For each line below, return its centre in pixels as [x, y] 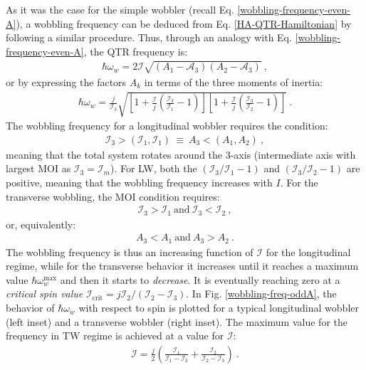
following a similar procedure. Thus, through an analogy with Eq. [149, 37]
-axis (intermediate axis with [293, 154]
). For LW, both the [153, 168]
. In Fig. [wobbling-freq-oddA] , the [261, 294]
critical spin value [45, 294]
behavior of [30, 308]
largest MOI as [38, 168]
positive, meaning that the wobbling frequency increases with [139, 182]
